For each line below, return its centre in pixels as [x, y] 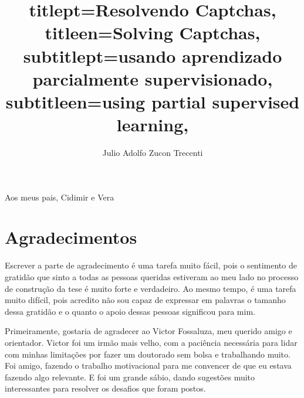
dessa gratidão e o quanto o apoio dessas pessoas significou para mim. [130, 311]
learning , [153, 125]
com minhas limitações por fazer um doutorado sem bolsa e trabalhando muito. [148, 354]
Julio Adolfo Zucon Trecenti [153, 153]
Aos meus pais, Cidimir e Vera [60, 197]
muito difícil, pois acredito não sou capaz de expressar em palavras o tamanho [145, 300]
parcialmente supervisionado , [153, 78]
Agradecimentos [71, 237]
